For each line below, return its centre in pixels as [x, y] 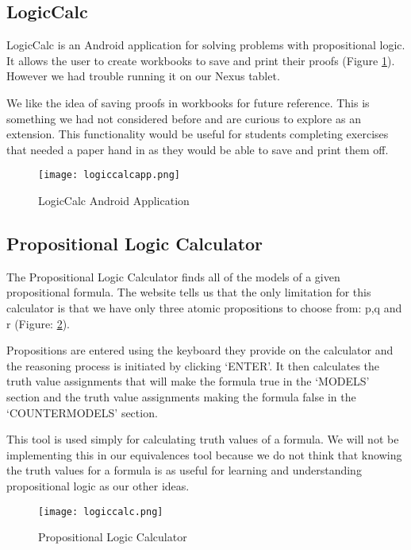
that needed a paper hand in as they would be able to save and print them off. [198, 149]
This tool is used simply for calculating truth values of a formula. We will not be [203, 439]
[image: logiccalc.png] [101, 511]
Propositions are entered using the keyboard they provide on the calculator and [200, 350]
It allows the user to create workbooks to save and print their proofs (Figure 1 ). [201, 60]
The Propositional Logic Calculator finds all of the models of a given [173, 276]
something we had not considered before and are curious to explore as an [184, 118]
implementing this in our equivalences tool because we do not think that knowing [204, 454]
